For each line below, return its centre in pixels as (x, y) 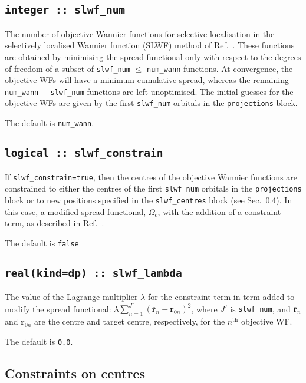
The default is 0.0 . (39, 341)
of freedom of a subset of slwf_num (68, 68)
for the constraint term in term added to (221, 297)
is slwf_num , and (260, 308)
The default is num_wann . (50, 123)
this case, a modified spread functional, (75, 211)
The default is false (42, 242)
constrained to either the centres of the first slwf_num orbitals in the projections (153, 188)
